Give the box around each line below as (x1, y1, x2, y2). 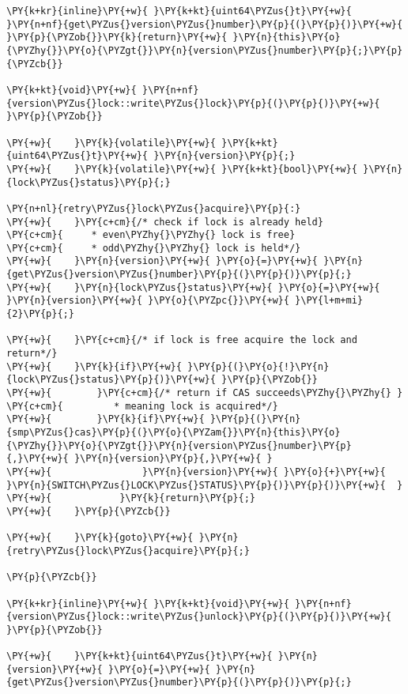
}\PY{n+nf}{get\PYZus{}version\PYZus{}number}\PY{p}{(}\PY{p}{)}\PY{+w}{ (6, 18, 403, 30)
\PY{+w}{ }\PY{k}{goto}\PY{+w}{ (6, 532, 194, 544)
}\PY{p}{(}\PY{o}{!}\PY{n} (187, 360, 330, 372)
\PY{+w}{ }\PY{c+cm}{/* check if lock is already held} (6, 216, 323, 228)
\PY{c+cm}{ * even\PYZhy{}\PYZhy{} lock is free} (6, 229, 296, 241)
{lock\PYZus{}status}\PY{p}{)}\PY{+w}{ (6, 374, 216, 386)
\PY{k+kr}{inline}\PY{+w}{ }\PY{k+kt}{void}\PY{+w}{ (6, 598, 289, 609)
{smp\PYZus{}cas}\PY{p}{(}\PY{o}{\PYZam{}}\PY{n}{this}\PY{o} (6, 427, 341, 438)
